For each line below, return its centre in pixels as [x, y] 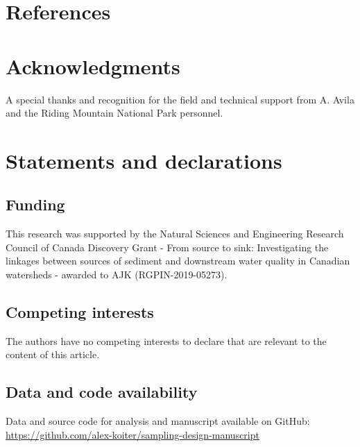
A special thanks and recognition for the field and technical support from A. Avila [180, 99]
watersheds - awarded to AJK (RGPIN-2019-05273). [117, 275]
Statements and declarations [144, 160]
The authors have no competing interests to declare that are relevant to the [166, 340]
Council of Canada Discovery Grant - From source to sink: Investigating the [167, 247]
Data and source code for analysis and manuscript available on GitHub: [158, 421]
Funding [35, 204]
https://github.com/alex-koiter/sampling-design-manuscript [132, 434]
